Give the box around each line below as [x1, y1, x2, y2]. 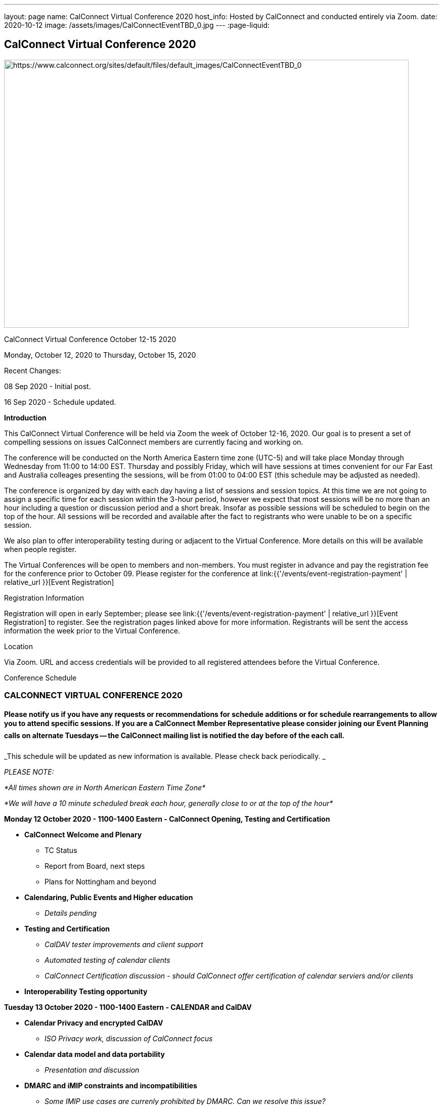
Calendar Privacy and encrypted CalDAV [24, 1018, 163, 1028]
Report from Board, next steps [45, 862, 145, 871]
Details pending [45, 909, 97, 918]
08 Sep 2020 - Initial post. [4, 381, 91, 391]
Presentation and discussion [45, 1066, 140, 1075]
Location [4, 642, 33, 651]
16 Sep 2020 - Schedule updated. [4, 397, 116, 406]
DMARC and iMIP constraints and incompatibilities [24, 1081, 197, 1090]
